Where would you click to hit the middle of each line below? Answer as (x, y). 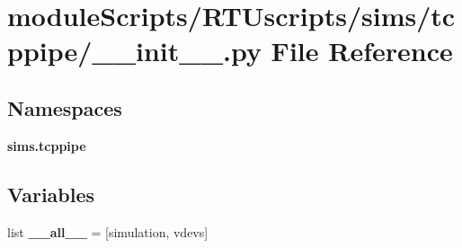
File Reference (362, 51)
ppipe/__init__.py (134, 51)
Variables (51, 194)
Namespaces (65, 107)
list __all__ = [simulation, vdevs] (108, 231)
